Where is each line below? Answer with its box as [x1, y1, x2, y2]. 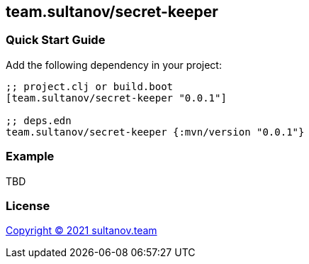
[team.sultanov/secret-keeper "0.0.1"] [6, 92, 227, 104]
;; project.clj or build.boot [6, 80, 174, 92]
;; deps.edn [6, 114, 72, 126]
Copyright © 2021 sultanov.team [6, 224, 157, 237]
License [6, 198, 50, 213]
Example [6, 149, 55, 164]
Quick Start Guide [6, 33, 106, 48]
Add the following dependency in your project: [6, 58, 222, 71]
